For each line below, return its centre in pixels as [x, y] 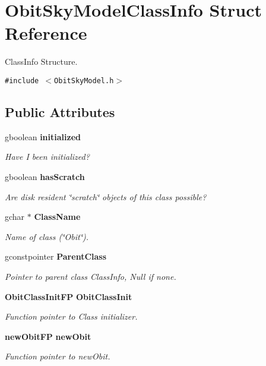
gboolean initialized [43, 136]
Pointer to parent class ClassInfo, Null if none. [91, 276]
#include [22, 81]
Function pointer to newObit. [58, 356]
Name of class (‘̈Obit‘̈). [47, 236]
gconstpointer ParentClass [56, 256]
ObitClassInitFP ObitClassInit [69, 296]
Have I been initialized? [47, 157]
